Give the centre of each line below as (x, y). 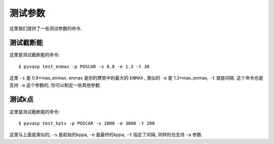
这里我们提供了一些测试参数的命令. (46, 28)
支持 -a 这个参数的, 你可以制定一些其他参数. (55, 85)
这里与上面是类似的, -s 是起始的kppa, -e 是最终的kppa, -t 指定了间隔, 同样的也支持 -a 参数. (106, 135)
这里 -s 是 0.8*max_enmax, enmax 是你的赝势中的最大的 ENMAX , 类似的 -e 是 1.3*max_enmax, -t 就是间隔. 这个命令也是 (136, 78)
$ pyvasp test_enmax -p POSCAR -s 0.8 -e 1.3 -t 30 (84, 66)
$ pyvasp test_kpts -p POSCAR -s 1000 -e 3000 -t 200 (87, 123)
